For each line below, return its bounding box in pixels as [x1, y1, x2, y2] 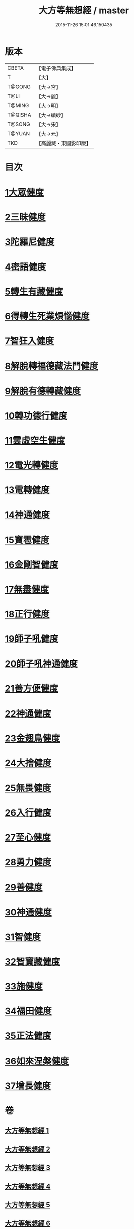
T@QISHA [7, 111, 31, 118]
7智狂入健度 [5, 335, 54, 347]
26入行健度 [5, 807, 51, 818]
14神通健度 [5, 509, 50, 520]
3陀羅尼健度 [5, 236, 55, 248]
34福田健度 [5, 1006, 52, 1017]
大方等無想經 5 [5, 1200, 51, 1209]
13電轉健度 [5, 484, 50, 496]
